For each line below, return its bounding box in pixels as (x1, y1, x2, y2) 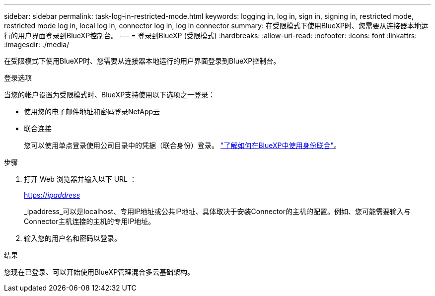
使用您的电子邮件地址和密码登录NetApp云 (24, 107, 160, 116)
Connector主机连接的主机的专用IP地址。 (24, 217, 155, 225)
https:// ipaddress (24, 191, 80, 199)
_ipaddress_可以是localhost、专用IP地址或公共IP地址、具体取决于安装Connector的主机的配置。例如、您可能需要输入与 (24, 207, 411, 216)
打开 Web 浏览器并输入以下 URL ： (24, 175, 137, 183)
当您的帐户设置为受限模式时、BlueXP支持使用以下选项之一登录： (4, 90, 216, 99)
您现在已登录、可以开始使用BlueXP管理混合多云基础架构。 (4, 268, 195, 276)
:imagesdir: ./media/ (4, 40, 70, 49)
